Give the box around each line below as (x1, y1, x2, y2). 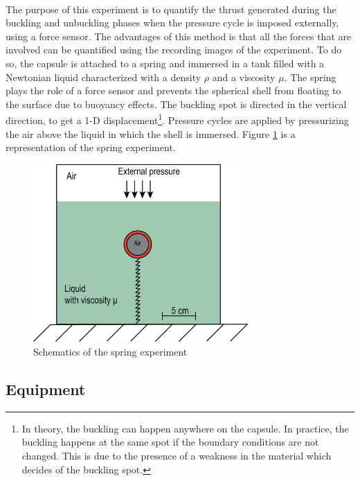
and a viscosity (212, 69, 276, 84)
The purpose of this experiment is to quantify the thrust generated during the (6, 1, 336, 16)
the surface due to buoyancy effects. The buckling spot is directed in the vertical (6, 96, 347, 111)
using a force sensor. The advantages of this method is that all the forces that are (6, 28, 352, 43)
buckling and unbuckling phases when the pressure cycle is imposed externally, (6, 15, 339, 30)
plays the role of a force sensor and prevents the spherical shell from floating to (6, 83, 341, 98)
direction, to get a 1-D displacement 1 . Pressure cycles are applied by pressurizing (6, 111, 349, 127)
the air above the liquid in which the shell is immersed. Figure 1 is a (6, 126, 296, 141)
